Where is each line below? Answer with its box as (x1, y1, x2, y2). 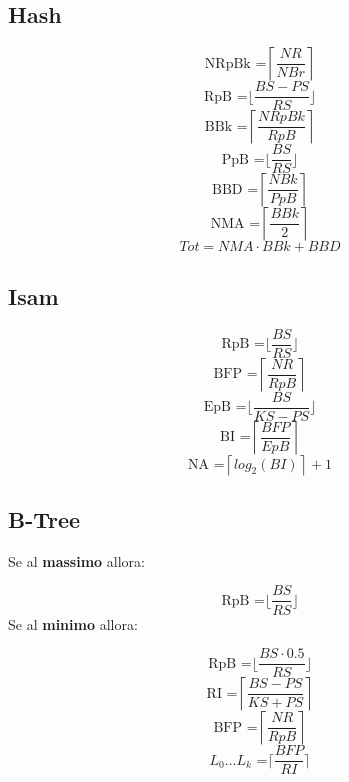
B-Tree (8, 504, 81, 535)
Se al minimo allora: (8, 613, 138, 634)
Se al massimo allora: (8, 550, 145, 571)
